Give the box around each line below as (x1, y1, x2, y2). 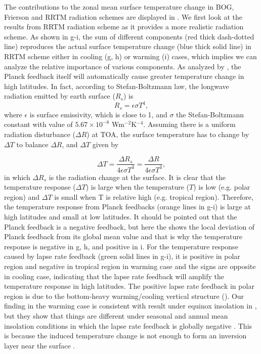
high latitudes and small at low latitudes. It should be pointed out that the (4, 211, 237, 222)
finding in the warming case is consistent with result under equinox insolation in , (4, 300, 257, 311)
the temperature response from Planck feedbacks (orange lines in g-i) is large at (4, 201, 251, 212)
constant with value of (4, 119, 73, 129)
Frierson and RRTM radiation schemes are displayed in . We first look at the (4, 11, 242, 22)
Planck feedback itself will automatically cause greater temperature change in (4, 71, 244, 81)
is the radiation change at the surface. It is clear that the (49, 171, 226, 182)
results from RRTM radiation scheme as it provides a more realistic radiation (4, 21, 244, 32)
